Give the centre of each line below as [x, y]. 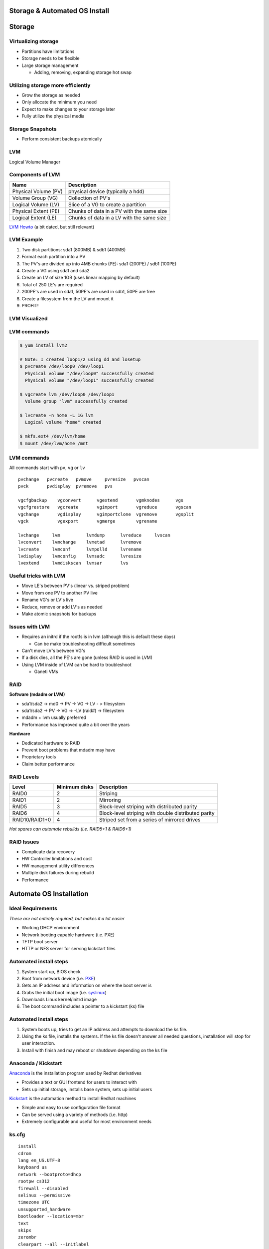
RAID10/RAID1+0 [32, 819]
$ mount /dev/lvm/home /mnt [54, 443]
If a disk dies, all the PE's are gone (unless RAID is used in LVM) [87, 657]
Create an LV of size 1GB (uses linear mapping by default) [81, 278]
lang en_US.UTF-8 [39, 1160]
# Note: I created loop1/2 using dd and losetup [80, 359]
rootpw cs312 [34, 1181]
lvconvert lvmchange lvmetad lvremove [80, 542]
